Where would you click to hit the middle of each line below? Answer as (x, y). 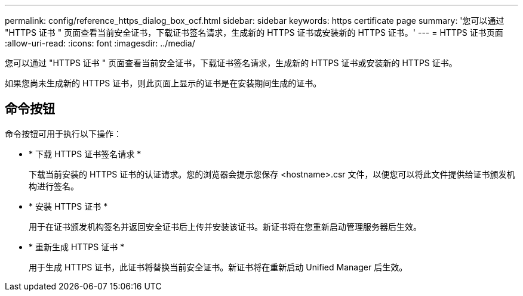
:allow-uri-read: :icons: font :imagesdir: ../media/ (100, 43)
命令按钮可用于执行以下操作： (63, 133)
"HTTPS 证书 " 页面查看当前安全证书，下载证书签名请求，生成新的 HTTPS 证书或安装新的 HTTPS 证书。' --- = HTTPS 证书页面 (254, 32)
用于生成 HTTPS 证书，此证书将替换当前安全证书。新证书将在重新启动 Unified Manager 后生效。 (218, 267)
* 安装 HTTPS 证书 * (68, 206)
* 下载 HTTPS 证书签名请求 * (85, 154)
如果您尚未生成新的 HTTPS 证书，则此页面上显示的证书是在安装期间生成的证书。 (163, 83)
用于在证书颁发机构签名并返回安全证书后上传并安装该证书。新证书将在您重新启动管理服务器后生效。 (225, 226)
